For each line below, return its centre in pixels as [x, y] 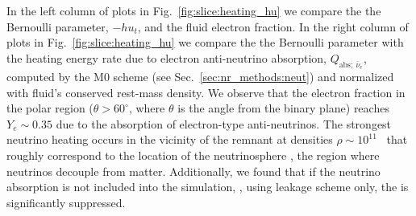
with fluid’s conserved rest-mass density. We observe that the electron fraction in [206, 92]
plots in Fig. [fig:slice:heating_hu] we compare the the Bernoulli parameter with [205, 42]
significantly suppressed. [66, 202]
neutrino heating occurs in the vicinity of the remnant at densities [170, 139]
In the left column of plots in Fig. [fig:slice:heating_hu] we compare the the [194, 10]
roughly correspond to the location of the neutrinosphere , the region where [193, 155]
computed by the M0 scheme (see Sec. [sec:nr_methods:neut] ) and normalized [200, 76]
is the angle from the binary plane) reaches [283, 108]
